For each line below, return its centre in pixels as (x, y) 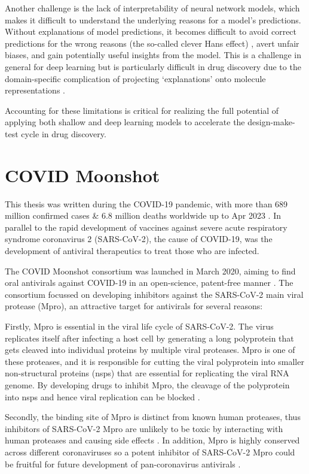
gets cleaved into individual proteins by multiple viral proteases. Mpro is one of (150, 350)
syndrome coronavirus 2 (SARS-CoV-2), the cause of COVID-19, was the (139, 239)
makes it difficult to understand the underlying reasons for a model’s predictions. (153, 19)
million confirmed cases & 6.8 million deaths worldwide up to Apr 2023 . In (143, 215)
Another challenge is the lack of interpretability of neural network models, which (152, 8)
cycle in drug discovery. (64, 133)
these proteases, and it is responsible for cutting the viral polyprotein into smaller (154, 361)
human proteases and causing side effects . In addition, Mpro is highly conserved (152, 440)
